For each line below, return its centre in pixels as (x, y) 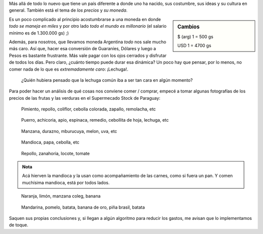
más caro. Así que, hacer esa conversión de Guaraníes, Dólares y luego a (83, 49)
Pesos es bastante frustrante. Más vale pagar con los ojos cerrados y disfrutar (88, 55)
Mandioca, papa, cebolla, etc (50, 142)
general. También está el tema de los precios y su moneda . (68, 10)
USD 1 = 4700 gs (194, 46)
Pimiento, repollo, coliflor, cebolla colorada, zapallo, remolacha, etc (88, 109)
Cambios (188, 27)
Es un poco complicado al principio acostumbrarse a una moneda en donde (85, 19)
